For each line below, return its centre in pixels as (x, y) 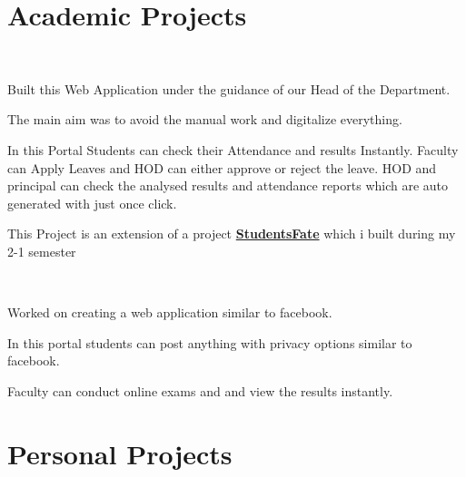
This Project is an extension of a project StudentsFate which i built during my (232, 234)
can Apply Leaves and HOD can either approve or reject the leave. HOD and (222, 167)
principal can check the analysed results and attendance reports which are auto (228, 185)
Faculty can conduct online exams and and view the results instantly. (200, 390)
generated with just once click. (92, 203)
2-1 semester (42, 251)
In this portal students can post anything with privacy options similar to (210, 342)
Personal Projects (120, 453)
